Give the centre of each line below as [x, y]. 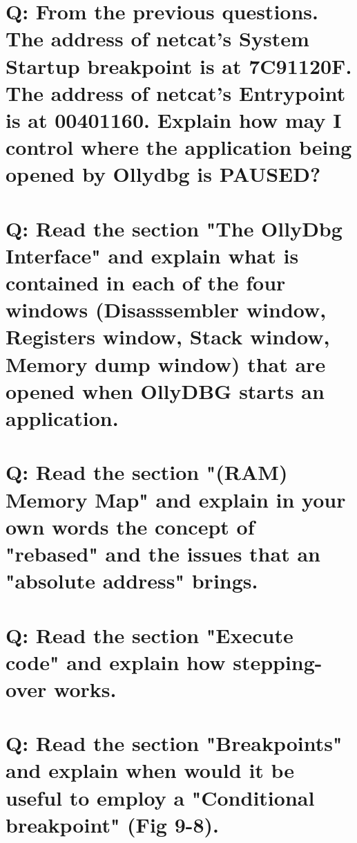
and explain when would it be [150, 770]
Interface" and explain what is [152, 255]
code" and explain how [116, 661]
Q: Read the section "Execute [149, 634]
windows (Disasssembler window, [166, 309]
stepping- [278, 661]
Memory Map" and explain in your [176, 499]
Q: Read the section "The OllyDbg [174, 228]
